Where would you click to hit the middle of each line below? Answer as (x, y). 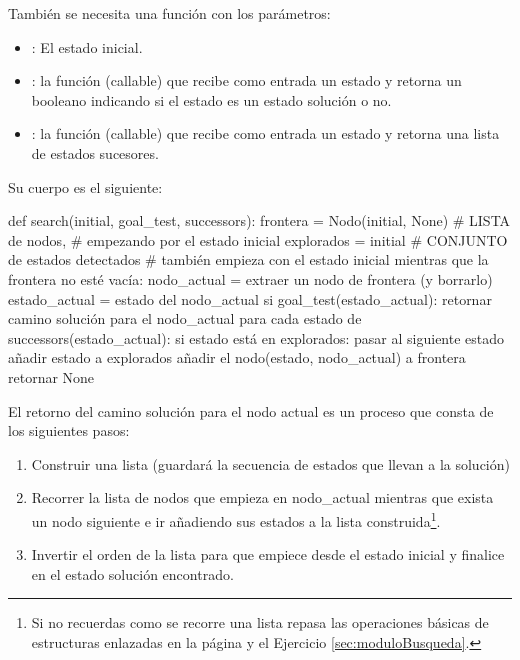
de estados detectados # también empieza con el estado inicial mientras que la (248, 259)
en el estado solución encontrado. (132, 573)
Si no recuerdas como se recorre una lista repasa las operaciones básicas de (260, 622)
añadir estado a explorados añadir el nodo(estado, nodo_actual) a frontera (237, 357)
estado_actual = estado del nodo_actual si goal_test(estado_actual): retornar (250, 298)
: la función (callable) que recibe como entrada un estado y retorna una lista (265, 133)
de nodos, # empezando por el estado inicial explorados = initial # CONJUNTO (258, 239)
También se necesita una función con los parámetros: (169, 13)
